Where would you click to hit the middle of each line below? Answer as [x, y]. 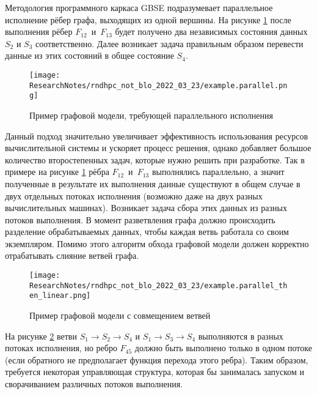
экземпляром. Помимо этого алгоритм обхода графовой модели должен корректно [157, 243]
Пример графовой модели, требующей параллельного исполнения [151, 115]
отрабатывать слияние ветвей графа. [72, 255]
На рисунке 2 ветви [41, 336]
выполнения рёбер [39, 32]
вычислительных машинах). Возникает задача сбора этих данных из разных [146, 208]
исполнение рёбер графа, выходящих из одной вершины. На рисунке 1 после [148, 19]
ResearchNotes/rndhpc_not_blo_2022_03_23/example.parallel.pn [158, 85]
